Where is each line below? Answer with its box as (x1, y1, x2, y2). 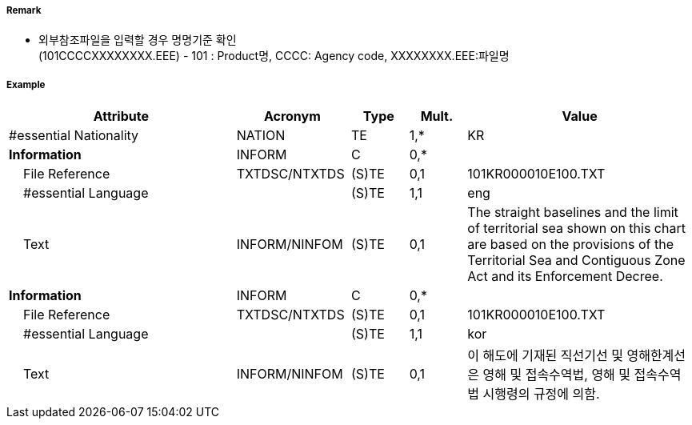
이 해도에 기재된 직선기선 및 (467, 347, 623, 364)
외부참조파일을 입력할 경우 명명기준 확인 (38, 33, 237, 47)
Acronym (263, 108, 321, 125)
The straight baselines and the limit (467, 204, 678, 221)
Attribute (93, 108, 149, 125)
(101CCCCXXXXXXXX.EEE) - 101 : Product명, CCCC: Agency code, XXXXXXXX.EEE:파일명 (38, 49, 510, 63)
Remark (6, 5, 42, 16)
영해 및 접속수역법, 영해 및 (482, 367, 631, 383)
